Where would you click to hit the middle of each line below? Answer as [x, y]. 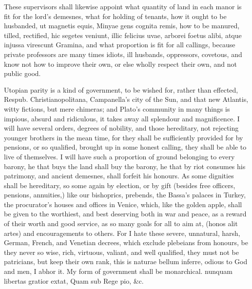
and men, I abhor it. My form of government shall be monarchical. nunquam [118, 271]
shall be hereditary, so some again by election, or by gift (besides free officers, [120, 185]
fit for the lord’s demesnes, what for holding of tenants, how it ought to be [115, 16]
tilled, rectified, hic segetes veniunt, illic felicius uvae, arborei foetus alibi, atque [123, 35]
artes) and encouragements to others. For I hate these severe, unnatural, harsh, [122, 233]
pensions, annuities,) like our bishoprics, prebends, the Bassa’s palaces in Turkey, [125, 195]
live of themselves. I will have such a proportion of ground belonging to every [119, 156]
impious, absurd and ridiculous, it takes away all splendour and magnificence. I [122, 118]
